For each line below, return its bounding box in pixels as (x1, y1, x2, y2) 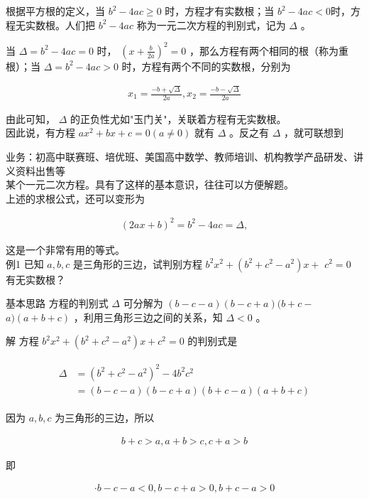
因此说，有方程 (6, 125, 75, 140)
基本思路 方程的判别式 (6, 296, 109, 311)
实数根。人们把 (25, 17, 95, 32)
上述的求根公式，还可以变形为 (6, 191, 145, 205)
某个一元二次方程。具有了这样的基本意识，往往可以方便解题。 (6, 177, 294, 192)
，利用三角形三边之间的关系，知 (73, 309, 223, 324)
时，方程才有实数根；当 (165, 4, 275, 18)
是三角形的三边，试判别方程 (72, 256, 202, 271)
